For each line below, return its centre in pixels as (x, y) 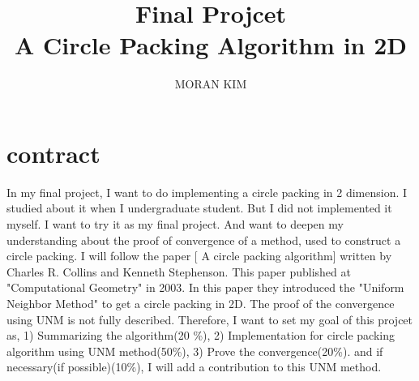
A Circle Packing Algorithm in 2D (211, 45)
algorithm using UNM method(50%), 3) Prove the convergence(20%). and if (195, 351)
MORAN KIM (211, 84)
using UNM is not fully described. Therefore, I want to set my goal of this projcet (210, 319)
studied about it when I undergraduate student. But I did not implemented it (199, 208)
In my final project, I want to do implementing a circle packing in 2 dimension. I (207, 192)
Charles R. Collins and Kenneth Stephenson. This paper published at (179, 271)
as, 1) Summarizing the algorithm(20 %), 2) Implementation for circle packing (201, 335)
